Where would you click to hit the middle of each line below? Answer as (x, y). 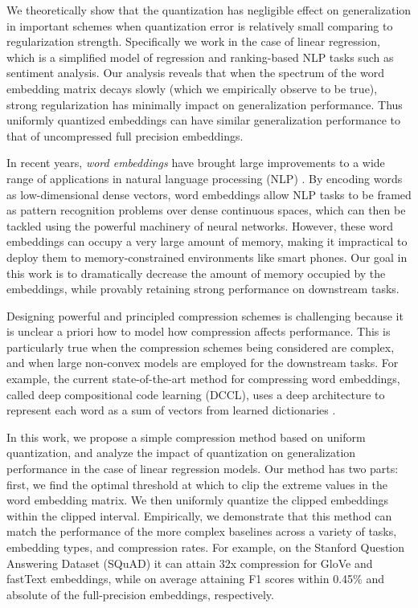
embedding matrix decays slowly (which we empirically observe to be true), (192, 88)
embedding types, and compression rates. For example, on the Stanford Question (206, 547)
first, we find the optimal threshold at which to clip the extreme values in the (197, 484)
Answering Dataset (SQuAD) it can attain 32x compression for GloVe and (190, 563)
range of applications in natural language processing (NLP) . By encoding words (205, 178)
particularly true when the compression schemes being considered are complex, (201, 347)
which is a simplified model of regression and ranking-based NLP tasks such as (200, 57)
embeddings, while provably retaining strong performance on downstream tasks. (203, 289)
